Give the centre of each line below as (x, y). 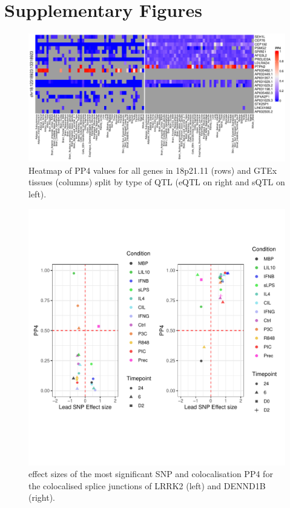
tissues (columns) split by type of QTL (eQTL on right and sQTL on (157, 182)
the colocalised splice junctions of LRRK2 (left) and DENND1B (147, 485)
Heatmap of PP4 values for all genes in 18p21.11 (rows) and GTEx (153, 170)
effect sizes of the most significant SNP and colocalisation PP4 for (151, 474)
